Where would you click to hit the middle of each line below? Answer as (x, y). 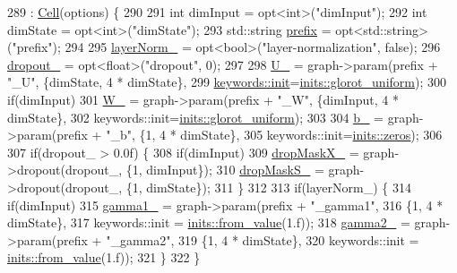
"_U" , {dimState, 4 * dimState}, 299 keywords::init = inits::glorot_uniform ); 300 (227, 82)
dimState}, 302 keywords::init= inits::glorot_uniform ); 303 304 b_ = (195, 117)
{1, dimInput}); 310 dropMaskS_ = (225, 170)
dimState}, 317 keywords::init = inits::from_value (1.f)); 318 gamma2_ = (209, 222)
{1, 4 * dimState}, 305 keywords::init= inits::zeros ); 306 (291, 135)
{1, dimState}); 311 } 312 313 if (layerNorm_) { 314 (268, 187)
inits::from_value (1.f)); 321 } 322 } (104, 257)
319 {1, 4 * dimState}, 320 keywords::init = (299, 239)
